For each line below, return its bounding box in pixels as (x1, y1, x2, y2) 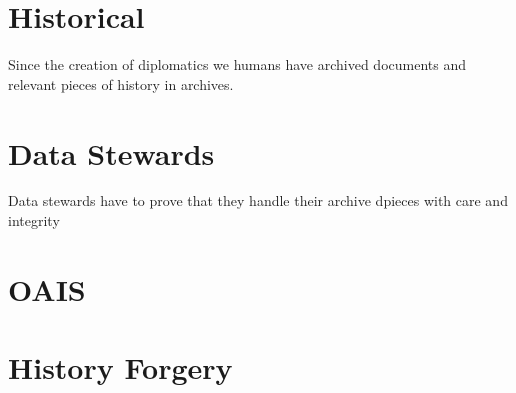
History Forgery (8, 347, 233, 388)
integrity (8, 210, 60, 231)
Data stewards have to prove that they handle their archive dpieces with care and (8, 190, 508, 211)
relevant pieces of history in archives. (8, 73, 234, 94)
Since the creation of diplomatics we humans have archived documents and (8, 54, 467, 75)
